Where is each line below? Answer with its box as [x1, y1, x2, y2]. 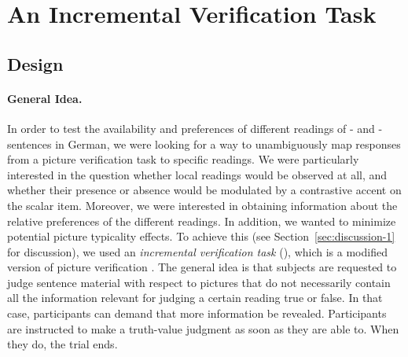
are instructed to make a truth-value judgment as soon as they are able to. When [7, 320, 399, 337]
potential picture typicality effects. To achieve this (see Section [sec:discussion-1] [7, 228, 395, 245]
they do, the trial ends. [7, 336, 118, 352]
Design [7, 51, 64, 75]
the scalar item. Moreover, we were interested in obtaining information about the [7, 197, 398, 213]
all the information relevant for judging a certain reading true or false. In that [7, 289, 383, 306]
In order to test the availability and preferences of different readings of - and [7, 120, 375, 136]
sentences [7, 135, 52, 152]
